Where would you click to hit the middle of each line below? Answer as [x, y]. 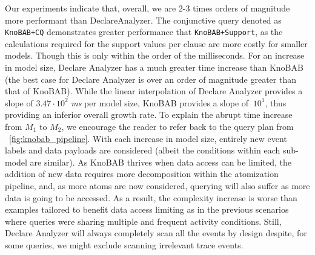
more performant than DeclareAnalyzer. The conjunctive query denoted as [143, 20]
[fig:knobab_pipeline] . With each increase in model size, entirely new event [148, 138]
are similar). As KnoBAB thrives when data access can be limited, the [161, 162]
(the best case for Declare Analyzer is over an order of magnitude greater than [151, 79]
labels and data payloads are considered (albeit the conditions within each [143, 150]
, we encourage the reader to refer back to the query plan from [177, 126]
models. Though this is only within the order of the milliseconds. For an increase [155, 55]
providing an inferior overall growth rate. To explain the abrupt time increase [149, 115]
